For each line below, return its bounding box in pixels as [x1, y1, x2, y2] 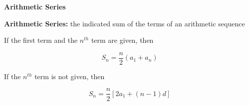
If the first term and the [4, 35, 78, 45]
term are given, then [91, 35, 154, 45]
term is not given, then [34, 71, 105, 81]
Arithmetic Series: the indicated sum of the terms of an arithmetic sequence [4, 18, 245, 28]
